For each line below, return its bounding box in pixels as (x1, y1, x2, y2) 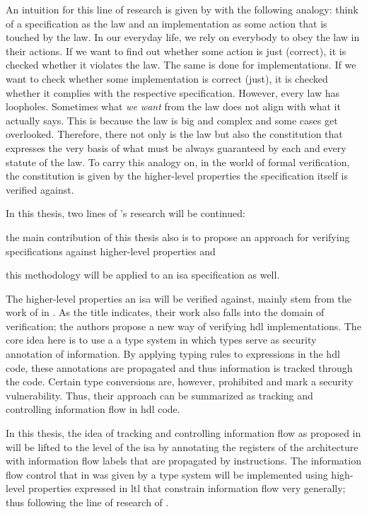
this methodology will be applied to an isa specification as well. (6, 267, 280, 282)
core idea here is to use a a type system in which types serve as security (6, 332, 317, 347)
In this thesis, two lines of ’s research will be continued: (6, 206, 245, 221)
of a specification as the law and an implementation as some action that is (6, 16, 327, 30)
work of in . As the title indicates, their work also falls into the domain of (6, 305, 325, 320)
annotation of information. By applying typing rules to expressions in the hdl (6, 346, 340, 361)
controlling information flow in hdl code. (6, 402, 180, 416)
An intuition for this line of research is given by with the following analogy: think (6, 2, 359, 16)
